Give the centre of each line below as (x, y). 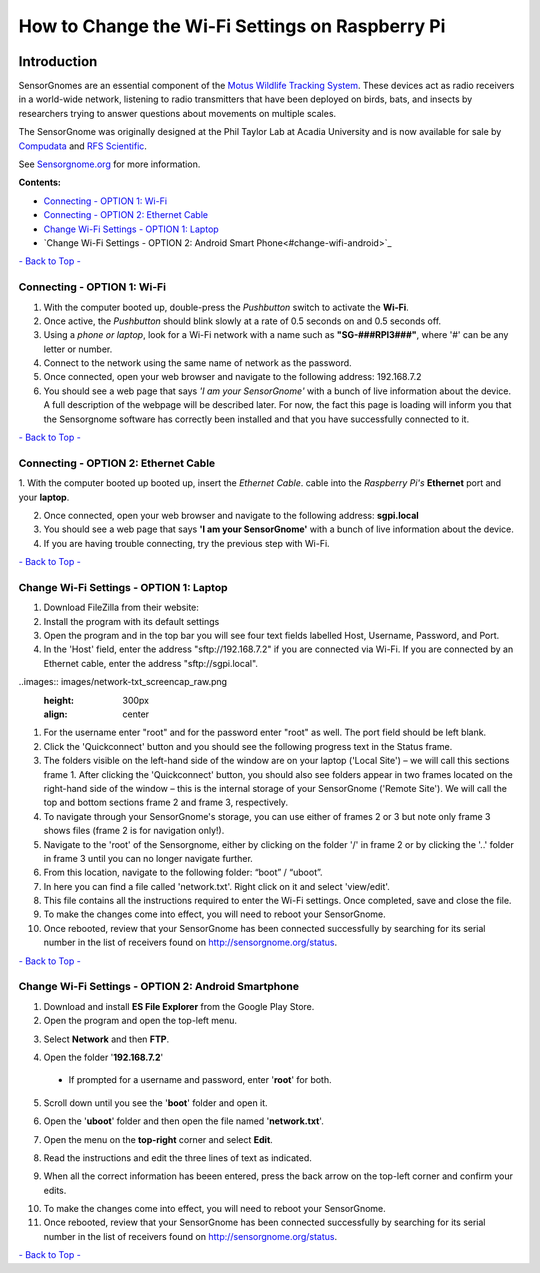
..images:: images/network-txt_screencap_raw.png (123, 682)
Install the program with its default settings (131, 621)
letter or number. (78, 349)
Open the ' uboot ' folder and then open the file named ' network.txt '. (183, 1121)
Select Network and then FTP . (106, 1039)
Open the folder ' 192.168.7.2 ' (103, 1057)
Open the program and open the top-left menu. (140, 1021)
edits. (55, 1190)
